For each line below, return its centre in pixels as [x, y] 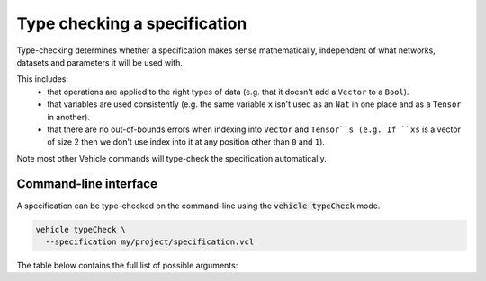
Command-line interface [87, 184]
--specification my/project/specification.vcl [150, 241]
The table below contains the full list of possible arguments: [127, 265]
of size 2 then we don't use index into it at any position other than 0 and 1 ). [186, 142]
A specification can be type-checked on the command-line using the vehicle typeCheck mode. [198, 206]
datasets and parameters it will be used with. [100, 62]
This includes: [43, 79]
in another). [68, 117]
